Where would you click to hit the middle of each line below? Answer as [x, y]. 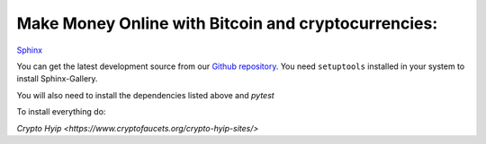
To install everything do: [61, 112]
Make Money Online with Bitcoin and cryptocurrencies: [227, 23]
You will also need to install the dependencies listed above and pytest [145, 95]
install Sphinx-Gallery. [57, 79]
